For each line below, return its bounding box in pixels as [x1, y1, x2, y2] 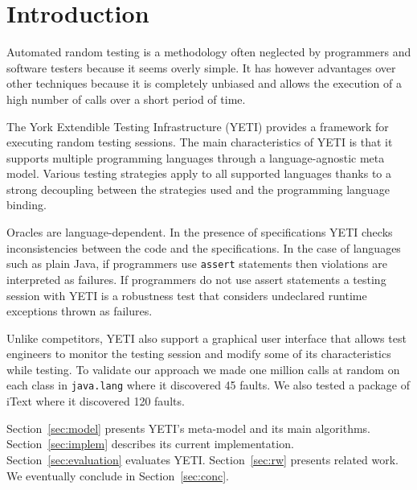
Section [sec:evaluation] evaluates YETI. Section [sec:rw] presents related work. [6, 451, 399, 467]
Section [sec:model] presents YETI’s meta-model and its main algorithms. [6, 419, 370, 436]
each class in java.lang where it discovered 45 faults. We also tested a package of [6, 377, 411, 393]
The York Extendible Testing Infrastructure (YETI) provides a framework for [6, 117, 389, 134]
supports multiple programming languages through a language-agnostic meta [6, 149, 385, 166]
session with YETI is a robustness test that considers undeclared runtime [6, 286, 367, 303]
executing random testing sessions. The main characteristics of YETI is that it [6, 134, 393, 150]
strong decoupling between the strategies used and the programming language [6, 180, 390, 197]
